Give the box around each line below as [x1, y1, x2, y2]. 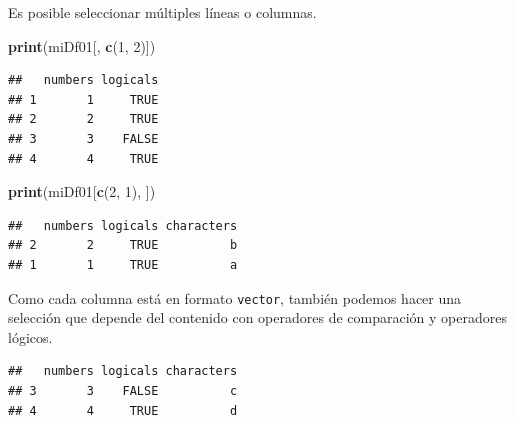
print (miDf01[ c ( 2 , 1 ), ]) [8, 181, 156, 202]
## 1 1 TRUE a [8, 257, 238, 272]
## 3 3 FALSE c [8, 383, 238, 398]
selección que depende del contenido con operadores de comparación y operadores [8, 307, 507, 328]
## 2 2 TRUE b [8, 238, 238, 253]
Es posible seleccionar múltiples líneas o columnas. [8, 2, 317, 22]
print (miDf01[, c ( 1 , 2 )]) [8, 35, 156, 56]
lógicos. [8, 326, 53, 347]
